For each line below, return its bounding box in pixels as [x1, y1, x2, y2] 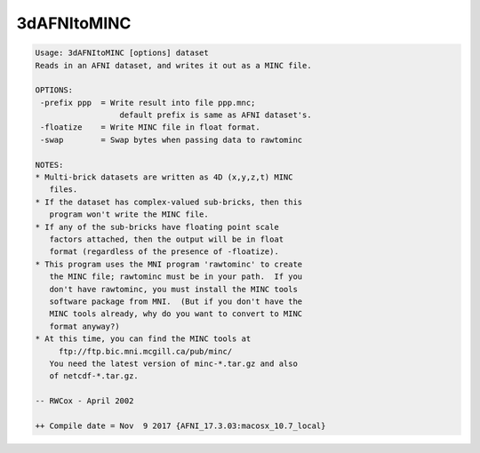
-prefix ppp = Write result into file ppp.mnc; [40, 98, 256, 107]
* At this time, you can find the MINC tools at [35, 334, 252, 344]
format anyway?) [49, 321, 120, 331]
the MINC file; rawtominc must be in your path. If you [49, 272, 303, 282]
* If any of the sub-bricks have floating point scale [35, 222, 279, 232]
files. [49, 185, 78, 195]
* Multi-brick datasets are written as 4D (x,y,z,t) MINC [35, 172, 293, 182]
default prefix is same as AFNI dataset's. [119, 110, 312, 120]
